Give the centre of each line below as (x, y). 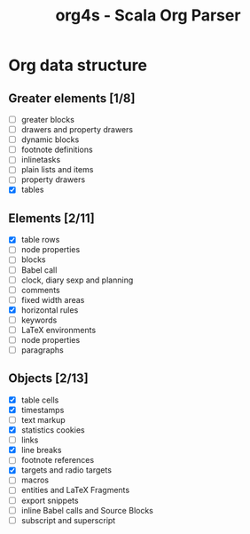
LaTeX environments (59, 330)
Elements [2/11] (51, 218)
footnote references (58, 460)
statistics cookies (53, 430)
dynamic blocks (50, 139)
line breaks (41, 450)
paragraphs (42, 350)
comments (40, 290)
